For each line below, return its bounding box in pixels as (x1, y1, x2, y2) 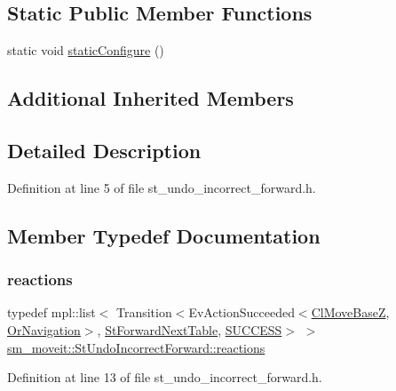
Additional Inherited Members (7, 84, 294, 112)
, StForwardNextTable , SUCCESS (97, 320, 282, 339)
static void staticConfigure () (7, 41, 164, 60)
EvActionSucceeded (188, 303, 295, 322)
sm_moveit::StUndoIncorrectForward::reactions (7, 338, 265, 356)
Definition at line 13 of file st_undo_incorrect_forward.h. (7, 368, 322, 387)
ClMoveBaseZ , (311, 303, 390, 322)
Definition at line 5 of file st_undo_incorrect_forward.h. (7, 178, 316, 196)
